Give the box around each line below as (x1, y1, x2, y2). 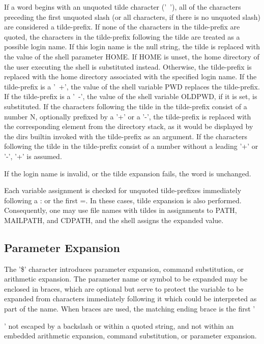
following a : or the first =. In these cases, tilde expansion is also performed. (4, 195, 242, 205)
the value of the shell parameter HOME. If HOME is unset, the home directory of (4, 51, 259, 61)
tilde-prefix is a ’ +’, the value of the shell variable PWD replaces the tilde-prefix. (4, 81, 260, 91)
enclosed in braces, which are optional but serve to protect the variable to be (4, 283, 244, 294)
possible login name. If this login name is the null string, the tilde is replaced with (4, 41, 260, 52)
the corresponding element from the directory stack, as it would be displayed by (4, 121, 253, 132)
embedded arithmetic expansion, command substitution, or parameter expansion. (4, 330, 257, 341)
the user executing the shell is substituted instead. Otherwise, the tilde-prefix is (4, 61, 252, 72)
